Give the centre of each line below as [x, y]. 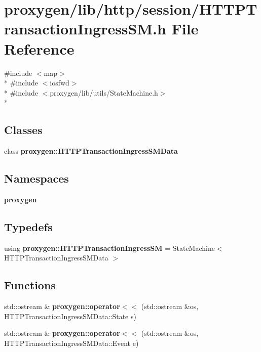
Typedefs [28, 226]
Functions [30, 285]
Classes [23, 130]
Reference [39, 48]
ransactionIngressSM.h [85, 29]
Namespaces [36, 178]
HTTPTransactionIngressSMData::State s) [70, 316]
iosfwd [60, 83]
